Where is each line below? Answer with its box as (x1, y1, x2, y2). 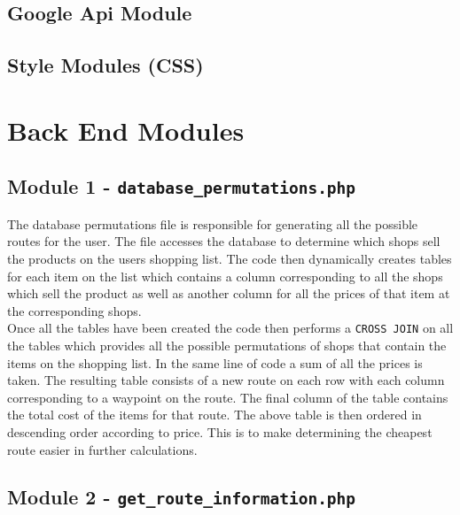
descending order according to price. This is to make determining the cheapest (7, 422, 433, 441)
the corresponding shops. (7, 301, 142, 319)
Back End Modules (7, 111, 245, 148)
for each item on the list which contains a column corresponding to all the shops (7, 266, 443, 285)
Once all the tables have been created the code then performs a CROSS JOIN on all (7, 319, 454, 337)
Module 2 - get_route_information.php (7, 483, 356, 511)
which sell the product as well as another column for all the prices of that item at (7, 284, 450, 303)
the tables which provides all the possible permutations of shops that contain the (7, 335, 447, 354)
